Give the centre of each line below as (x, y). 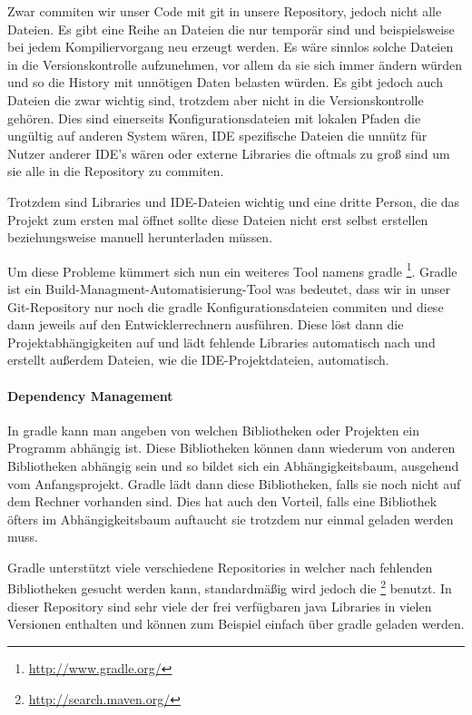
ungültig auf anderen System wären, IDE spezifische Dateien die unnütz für (217, 136)
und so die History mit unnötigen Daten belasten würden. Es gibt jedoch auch (225, 82)
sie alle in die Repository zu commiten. (116, 171)
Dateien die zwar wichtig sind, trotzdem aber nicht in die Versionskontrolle (216, 99)
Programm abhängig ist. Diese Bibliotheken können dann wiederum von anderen (231, 448)
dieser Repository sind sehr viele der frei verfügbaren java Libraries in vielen (220, 606)
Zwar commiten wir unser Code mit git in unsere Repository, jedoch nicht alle (225, 11)
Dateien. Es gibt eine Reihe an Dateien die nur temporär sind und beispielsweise (231, 29)
